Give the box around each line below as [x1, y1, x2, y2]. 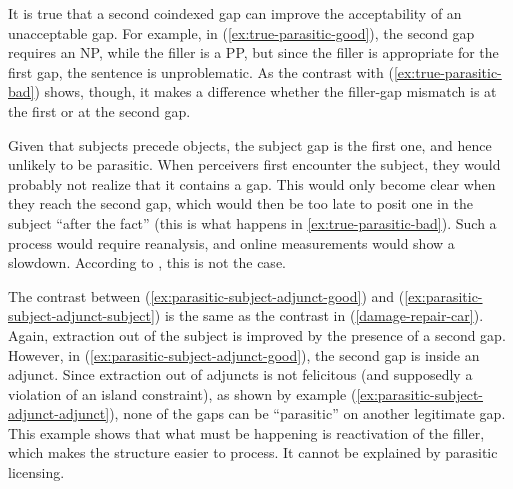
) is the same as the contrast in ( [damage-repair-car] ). [154, 305, 484, 326]
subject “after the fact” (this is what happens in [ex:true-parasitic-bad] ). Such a [8, 212, 497, 233]
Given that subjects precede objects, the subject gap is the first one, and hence [8, 134, 492, 155]
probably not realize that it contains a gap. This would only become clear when [8, 173, 496, 194]
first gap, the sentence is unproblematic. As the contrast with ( [8, 61, 394, 82]
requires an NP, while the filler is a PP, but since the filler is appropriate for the [8, 42, 499, 63]
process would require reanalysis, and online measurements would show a [8, 232, 455, 253]
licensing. [8, 462, 65, 483]
